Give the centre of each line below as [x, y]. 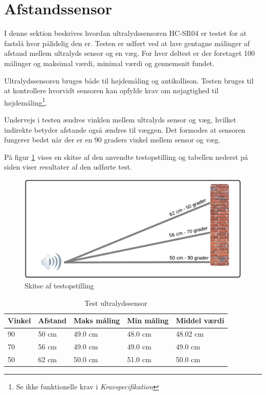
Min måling [148, 320]
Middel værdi [200, 320]
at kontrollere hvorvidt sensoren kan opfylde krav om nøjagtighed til [112, 90]
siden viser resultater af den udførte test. [68, 167]
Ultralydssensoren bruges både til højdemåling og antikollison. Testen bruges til [129, 80]
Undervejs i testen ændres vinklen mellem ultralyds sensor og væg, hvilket [120, 119]
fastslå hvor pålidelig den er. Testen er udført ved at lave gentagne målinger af [127, 43]
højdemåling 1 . [26, 101]
